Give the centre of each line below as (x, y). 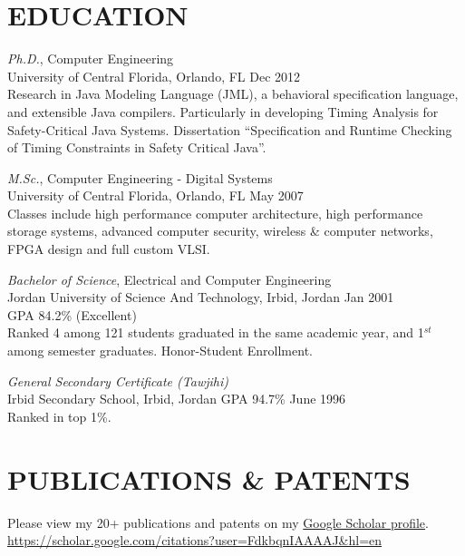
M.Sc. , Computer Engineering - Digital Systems (140, 177)
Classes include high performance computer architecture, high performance (215, 213)
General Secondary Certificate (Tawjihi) (118, 380)
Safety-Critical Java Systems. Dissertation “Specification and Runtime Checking (230, 129)
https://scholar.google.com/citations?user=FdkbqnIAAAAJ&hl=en (195, 540)
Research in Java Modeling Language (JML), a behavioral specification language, (233, 94)
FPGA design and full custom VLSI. (109, 249)
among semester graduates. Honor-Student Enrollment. (160, 351)
